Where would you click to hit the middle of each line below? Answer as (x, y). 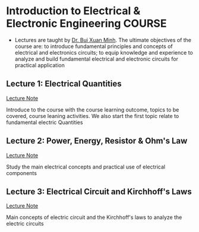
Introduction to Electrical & (73, 11)
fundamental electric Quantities (45, 122)
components (22, 173)
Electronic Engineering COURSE (86, 23)
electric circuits (25, 224)
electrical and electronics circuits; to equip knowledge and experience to (104, 52)
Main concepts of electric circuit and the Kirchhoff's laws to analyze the (94, 217)
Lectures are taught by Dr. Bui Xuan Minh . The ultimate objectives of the (103, 40)
